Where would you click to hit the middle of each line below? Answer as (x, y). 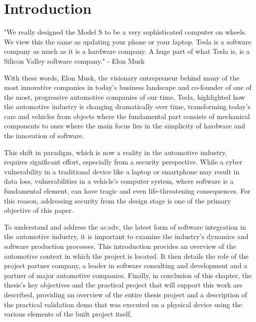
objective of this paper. (39, 210)
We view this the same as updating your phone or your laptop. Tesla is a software (128, 41)
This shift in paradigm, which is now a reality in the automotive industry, (115, 152)
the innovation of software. (44, 136)
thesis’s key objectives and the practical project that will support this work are (123, 285)
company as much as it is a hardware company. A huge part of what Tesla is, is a (127, 51)
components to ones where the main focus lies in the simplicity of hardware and (125, 126)
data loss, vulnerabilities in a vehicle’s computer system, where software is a (119, 181)
